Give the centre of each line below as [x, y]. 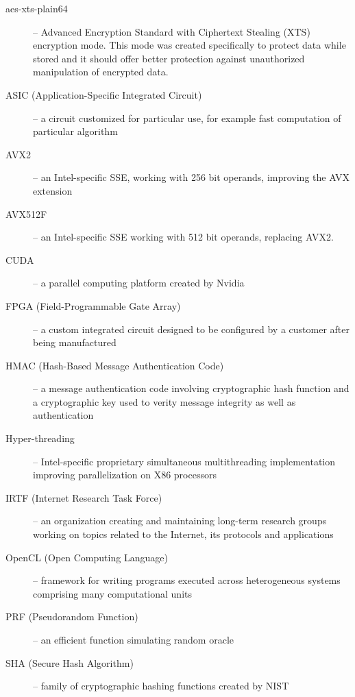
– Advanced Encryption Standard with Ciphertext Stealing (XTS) [172, 31]
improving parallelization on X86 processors [125, 475]
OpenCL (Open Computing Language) [87, 557]
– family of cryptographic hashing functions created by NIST [161, 686]
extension [53, 190]
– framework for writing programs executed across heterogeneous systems [187, 580]
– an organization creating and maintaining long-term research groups [180, 521]
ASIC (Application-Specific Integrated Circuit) [104, 94]
